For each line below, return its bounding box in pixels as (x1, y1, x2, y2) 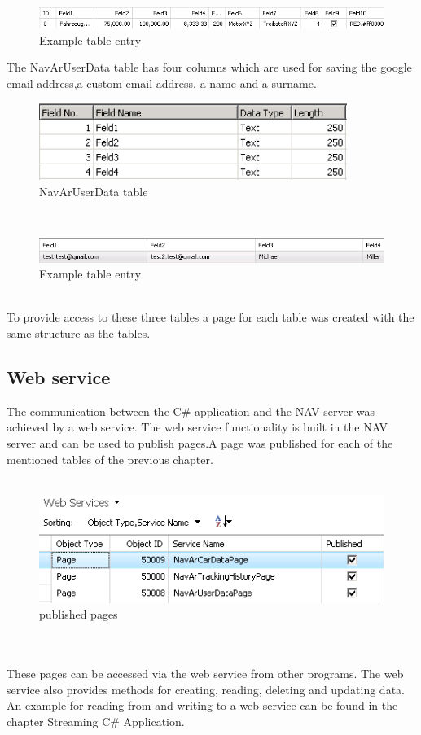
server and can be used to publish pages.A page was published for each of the (7, 434, 393, 451)
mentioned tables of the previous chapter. (7, 450, 213, 467)
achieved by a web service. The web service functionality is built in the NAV (7, 418, 388, 435)
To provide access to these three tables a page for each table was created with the (7, 308, 414, 326)
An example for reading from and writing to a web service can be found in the (7, 697, 398, 714)
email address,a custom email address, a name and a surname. (7, 74, 317, 91)
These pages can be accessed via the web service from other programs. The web (7, 665, 404, 682)
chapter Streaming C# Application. (7, 712, 185, 729)
